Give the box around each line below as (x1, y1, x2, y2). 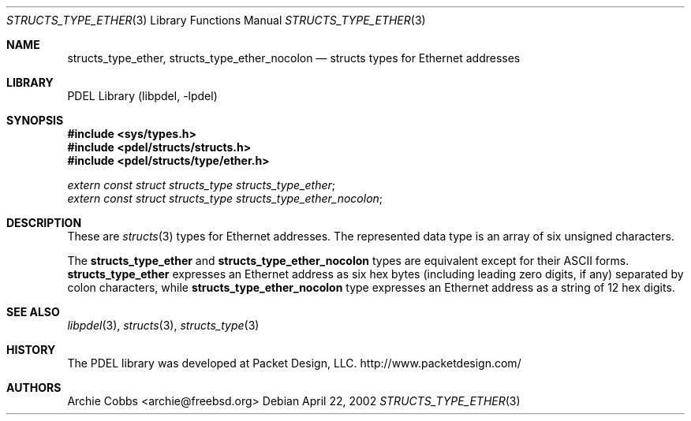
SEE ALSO (6, 305, 60, 319)
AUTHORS (6, 381, 62, 394)
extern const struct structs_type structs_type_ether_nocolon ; (67, 192, 383, 205)
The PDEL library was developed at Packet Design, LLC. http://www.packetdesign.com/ (67, 356, 521, 370)
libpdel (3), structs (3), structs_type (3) (67, 319, 260, 332)
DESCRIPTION (6, 216, 82, 229)
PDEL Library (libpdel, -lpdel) (67, 89, 218, 102)
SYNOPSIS (6, 114, 64, 127)
